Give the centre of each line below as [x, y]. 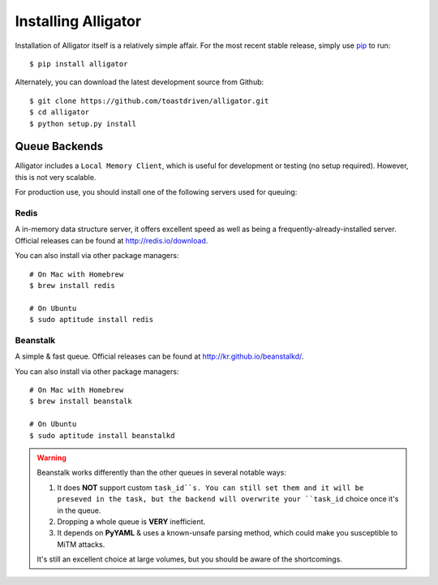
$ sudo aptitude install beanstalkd [102, 435]
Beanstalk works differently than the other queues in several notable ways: [162, 473]
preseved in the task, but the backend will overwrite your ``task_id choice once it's [228, 499]
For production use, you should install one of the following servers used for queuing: [156, 192]
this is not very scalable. [56, 177]
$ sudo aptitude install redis [92, 320]
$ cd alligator [60, 112]
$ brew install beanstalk [81, 401]
